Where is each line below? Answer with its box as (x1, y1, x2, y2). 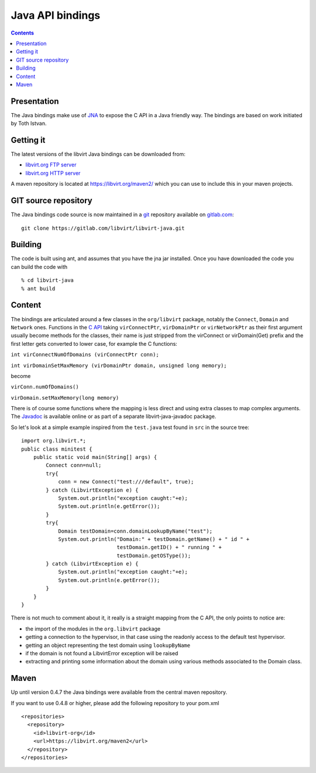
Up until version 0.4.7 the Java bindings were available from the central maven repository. (11, 689, 228, 696)
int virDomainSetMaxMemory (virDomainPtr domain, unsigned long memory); (11, 362, 228, 369)
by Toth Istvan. (11, 120, 47, 127)
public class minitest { (21, 445, 92, 452)
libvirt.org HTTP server (25, 169, 81, 176)
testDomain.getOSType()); (116, 552, 191, 559)
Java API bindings (11, 9, 101, 22)
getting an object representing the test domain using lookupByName (25, 642, 190, 649)
